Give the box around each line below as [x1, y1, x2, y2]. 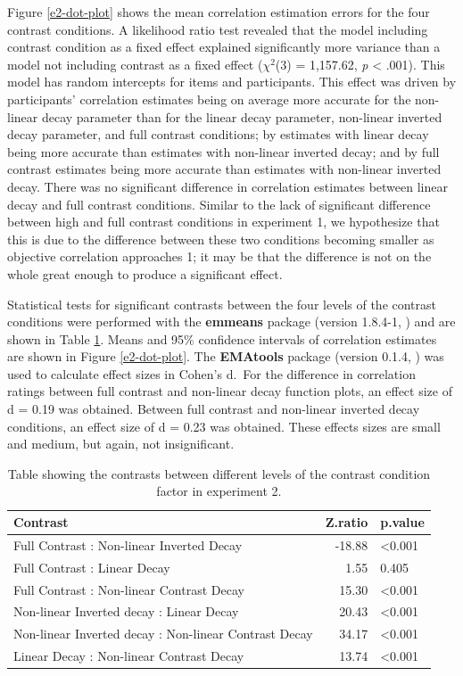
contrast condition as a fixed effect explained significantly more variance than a [7, 37, 441, 56]
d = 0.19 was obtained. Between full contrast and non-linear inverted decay [7, 400, 420, 418]
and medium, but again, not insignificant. [7, 434, 235, 453]
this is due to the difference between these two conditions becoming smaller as [7, 229, 434, 248]
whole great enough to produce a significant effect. [7, 264, 283, 283]
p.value [380, 513, 425, 532]
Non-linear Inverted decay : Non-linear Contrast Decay [13, 624, 313, 643]
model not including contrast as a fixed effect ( [7, 54, 263, 73]
